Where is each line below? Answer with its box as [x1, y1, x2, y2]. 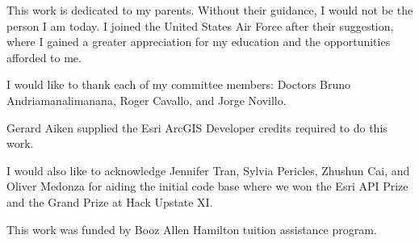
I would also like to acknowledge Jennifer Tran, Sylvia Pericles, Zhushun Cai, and [6, 161, 410, 178]
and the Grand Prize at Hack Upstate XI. [6, 193, 213, 210]
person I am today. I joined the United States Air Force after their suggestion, [6, 17, 394, 34]
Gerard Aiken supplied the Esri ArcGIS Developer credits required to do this [6, 119, 388, 136]
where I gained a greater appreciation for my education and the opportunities [6, 33, 391, 50]
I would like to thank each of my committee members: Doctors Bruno [6, 76, 351, 93]
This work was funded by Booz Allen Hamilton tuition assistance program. [6, 220, 377, 237]
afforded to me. [6, 48, 82, 65]
